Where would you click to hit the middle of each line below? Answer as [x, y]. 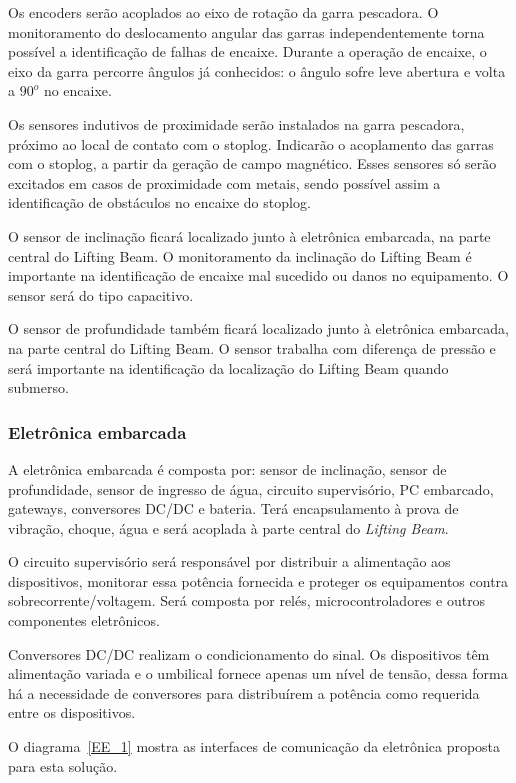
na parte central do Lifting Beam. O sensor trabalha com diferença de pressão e [252, 347]
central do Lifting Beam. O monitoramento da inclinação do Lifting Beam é [240, 255]
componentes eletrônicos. [84, 620]
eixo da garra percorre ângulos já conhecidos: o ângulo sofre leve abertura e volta [257, 70]
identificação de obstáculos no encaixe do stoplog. [159, 202]
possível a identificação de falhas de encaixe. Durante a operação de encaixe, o [247, 51]
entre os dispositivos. [72, 712]
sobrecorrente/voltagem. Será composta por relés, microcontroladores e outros [247, 600]
